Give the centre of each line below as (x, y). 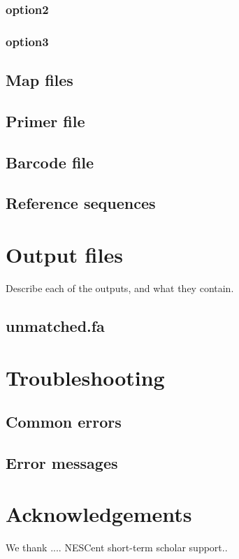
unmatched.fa (55, 325)
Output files (64, 254)
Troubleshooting (85, 377)
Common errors (64, 422)
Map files (39, 80)
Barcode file (50, 162)
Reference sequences (81, 203)
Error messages (62, 462)
